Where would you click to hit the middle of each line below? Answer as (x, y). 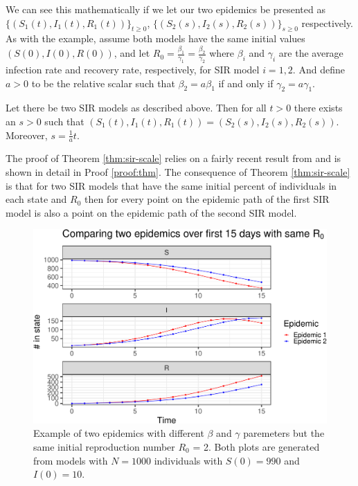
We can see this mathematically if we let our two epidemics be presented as (165, 9)
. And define (319, 70)
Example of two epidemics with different (119, 433)
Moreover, (27, 135)
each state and (36, 199)
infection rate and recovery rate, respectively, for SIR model (133, 70)
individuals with (188, 460)
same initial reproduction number (104, 446)
